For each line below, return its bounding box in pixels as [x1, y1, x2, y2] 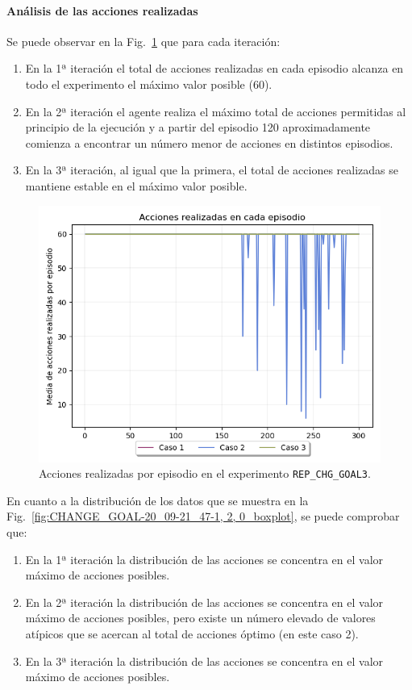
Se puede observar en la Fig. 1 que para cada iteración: [6, 32, 281, 49]
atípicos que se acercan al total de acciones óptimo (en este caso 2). [25, 625, 359, 642]
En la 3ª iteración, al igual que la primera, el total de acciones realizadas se [25, 161, 399, 178]
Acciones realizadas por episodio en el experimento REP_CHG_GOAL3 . [39, 465, 371, 482]
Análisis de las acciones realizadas [6, 2, 198, 19]
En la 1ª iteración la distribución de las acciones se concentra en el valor [25, 550, 384, 567]
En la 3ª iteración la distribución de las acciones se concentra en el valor [25, 652, 384, 669]
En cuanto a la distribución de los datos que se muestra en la [6, 491, 309, 508]
